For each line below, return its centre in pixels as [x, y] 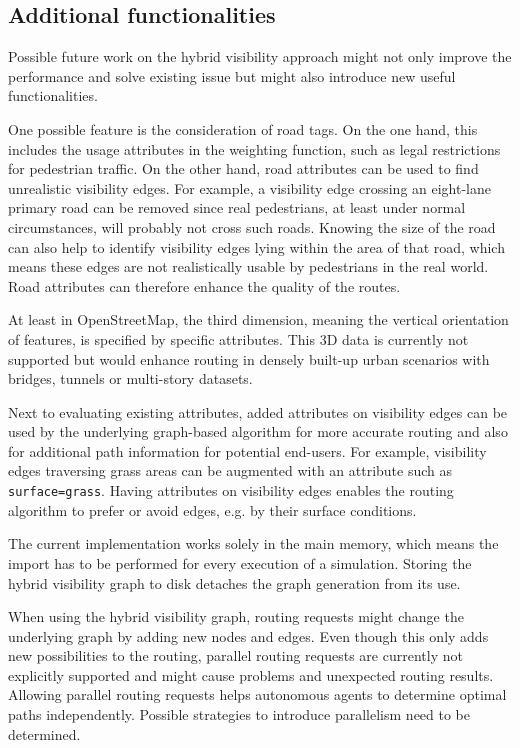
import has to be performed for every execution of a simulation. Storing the [240, 562]
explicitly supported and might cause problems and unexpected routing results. [251, 674]
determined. [44, 733]
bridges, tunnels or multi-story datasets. [130, 378]
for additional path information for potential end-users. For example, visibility [247, 450]
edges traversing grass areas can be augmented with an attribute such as [230, 470]
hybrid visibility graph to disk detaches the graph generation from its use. [234, 582]
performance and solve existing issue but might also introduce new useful [232, 75]
